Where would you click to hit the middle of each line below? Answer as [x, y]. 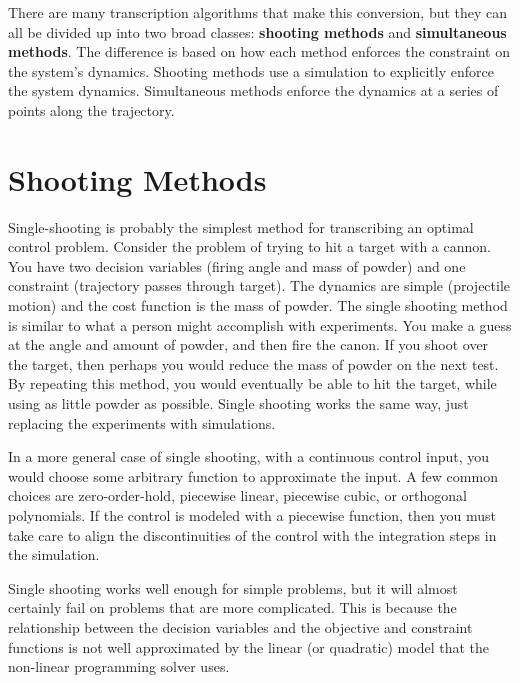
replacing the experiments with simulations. [142, 422]
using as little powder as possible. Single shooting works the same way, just [238, 403]
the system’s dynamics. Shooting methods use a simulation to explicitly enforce [251, 70]
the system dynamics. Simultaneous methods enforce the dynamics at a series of [253, 90]
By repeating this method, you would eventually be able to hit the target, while [252, 383]
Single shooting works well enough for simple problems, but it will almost [233, 587]
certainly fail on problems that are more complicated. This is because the [232, 607]
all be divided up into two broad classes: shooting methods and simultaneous [257, 31]
